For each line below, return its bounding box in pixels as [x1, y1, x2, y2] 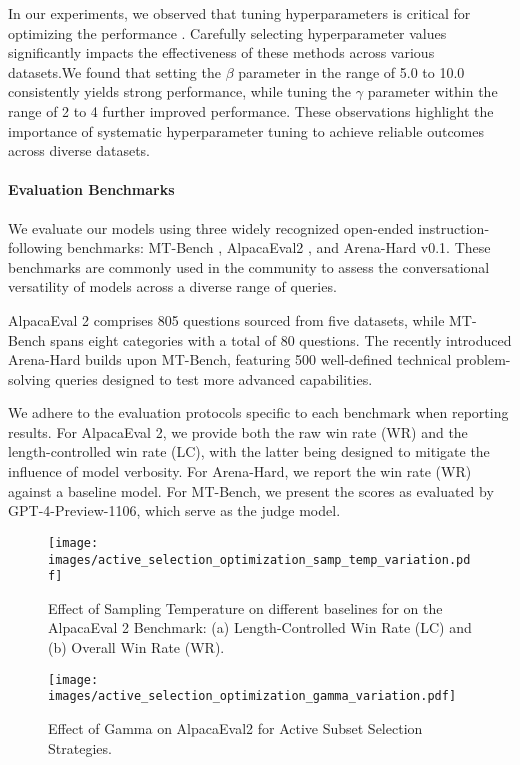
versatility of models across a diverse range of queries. [8, 276, 337, 297]
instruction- [418, 217, 490, 238]
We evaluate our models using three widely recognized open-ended [8, 217, 414, 238]
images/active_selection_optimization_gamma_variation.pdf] [48, 689, 457, 704]
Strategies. [48, 737, 112, 758]
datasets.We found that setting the [8, 61, 221, 82]
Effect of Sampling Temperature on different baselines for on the [48, 597, 443, 618]
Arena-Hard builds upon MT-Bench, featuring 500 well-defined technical [8, 349, 452, 370]
